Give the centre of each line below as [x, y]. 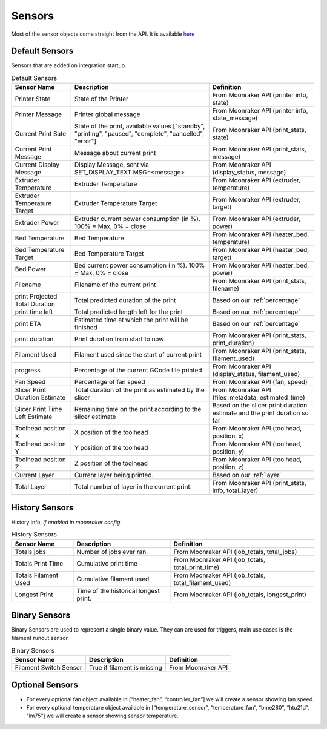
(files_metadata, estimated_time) [259, 398]
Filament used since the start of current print [138, 355]
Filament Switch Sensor [48, 668]
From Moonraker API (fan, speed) [260, 382]
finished [86, 328]
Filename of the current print [115, 285]
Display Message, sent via [112, 165]
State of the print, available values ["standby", [140, 126]
